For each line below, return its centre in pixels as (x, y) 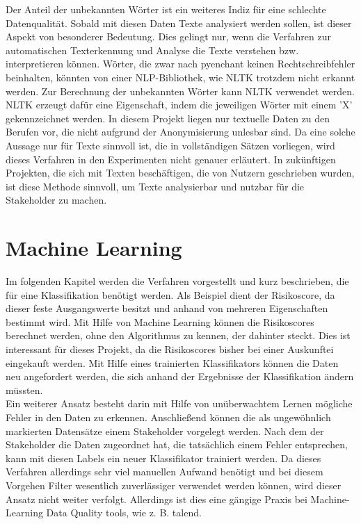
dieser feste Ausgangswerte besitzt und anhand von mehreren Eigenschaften (167, 308)
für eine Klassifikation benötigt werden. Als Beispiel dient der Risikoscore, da (170, 294)
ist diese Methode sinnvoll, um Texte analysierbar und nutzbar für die (155, 186)
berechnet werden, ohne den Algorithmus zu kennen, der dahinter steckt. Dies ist (178, 335)
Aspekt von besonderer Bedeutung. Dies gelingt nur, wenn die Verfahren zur (168, 36)
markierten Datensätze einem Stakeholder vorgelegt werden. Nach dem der (165, 431)
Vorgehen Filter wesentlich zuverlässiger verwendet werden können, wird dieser (174, 485)
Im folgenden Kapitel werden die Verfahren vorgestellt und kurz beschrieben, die (177, 281)
